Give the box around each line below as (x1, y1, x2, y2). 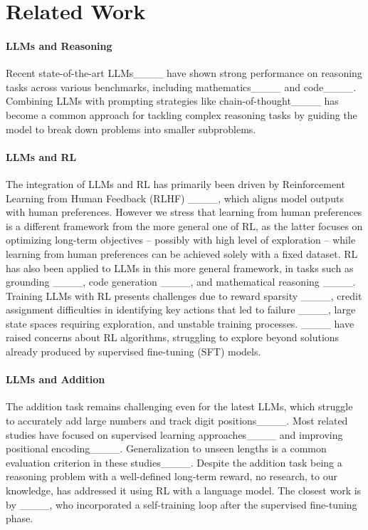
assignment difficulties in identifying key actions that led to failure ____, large (6, 302, 356, 317)
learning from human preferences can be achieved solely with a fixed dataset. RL (6, 246, 358, 261)
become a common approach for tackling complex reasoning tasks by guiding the (6, 107, 357, 122)
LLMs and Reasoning (6, 38, 112, 53)
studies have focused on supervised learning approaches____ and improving (6, 427, 343, 442)
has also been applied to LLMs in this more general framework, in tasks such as (6, 260, 354, 275)
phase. (6, 511, 33, 526)
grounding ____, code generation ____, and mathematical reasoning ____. (6, 274, 356, 289)
